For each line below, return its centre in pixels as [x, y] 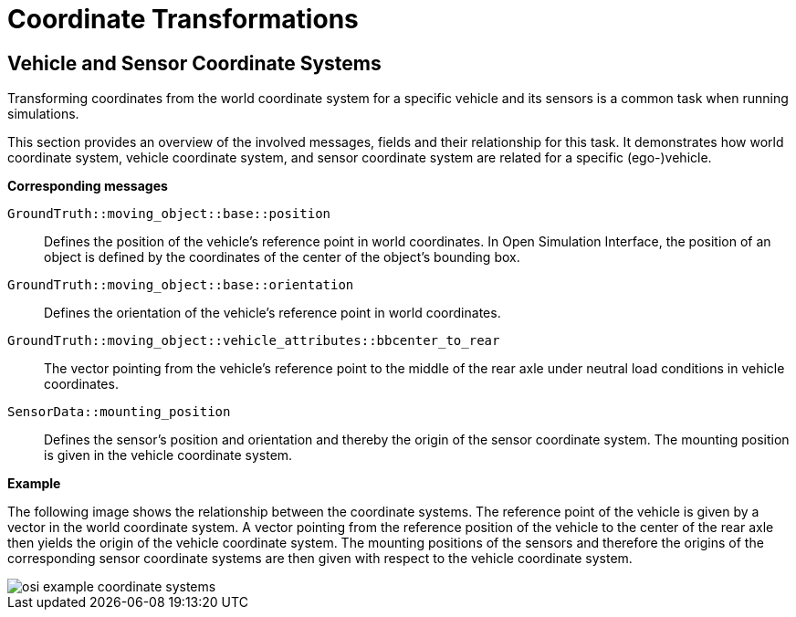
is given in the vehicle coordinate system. [168, 455]
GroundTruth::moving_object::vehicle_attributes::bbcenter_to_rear [254, 341]
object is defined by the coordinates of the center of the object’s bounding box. [282, 257]
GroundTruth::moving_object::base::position [169, 214]
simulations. [43, 114]
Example [34, 484]
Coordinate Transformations [183, 19]
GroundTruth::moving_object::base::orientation [181, 285]
